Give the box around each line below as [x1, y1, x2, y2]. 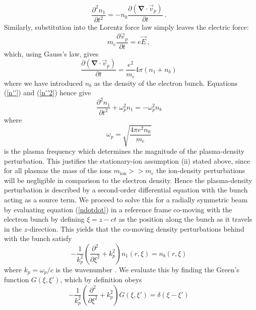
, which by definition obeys [60, 274, 142, 285]
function [4, 274, 29, 285]
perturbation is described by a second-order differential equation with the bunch [4, 185, 248, 195]
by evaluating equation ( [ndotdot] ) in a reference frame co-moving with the [4, 204, 232, 214]
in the [4, 223, 22, 234]
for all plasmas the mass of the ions [4, 165, 112, 176]
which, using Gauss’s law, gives [4, 48, 99, 59]
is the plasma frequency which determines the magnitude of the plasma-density [4, 145, 245, 156]
